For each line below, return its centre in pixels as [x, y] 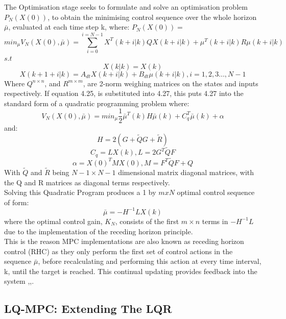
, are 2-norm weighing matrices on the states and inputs [171, 83]
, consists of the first [147, 221]
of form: [17, 202]
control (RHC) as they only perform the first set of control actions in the [118, 251]
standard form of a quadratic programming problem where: [97, 103]
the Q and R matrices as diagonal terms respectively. [87, 182]
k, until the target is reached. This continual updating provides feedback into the [131, 271]
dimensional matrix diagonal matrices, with [186, 172]
